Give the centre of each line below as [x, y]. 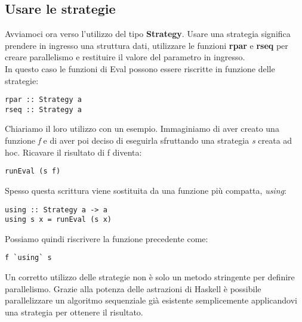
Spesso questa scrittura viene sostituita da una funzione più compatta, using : [146, 190]
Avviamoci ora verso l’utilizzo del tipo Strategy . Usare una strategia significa [148, 34]
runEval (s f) [33, 171]
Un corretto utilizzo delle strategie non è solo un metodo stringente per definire [150, 277]
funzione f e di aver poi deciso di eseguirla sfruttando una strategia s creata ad [149, 140]
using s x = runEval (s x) [58, 220]
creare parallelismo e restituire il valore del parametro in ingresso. [125, 57]
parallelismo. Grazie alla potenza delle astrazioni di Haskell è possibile [133, 288]
